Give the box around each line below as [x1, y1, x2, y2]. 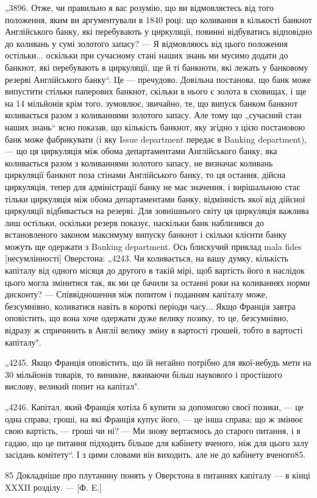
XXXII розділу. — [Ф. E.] [5, 480, 102, 493]
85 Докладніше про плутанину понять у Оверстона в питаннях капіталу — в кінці [5, 468, 310, 481]
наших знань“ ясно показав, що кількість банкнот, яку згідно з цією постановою [5, 120, 305, 133]
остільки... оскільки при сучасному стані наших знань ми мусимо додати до [5, 49, 288, 62]
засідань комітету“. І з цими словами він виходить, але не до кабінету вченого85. [5, 448, 306, 461]
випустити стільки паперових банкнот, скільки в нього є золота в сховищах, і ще [5, 85, 307, 98]
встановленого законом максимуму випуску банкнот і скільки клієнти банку [5, 228, 287, 241]
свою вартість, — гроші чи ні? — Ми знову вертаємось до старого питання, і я [5, 424, 301, 437]
